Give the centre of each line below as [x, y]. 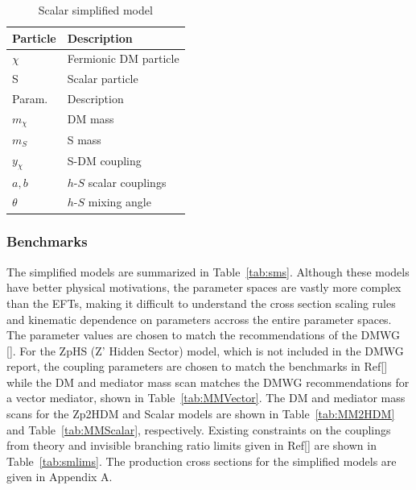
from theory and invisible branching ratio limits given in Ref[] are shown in [192, 445]
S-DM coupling [104, 161]
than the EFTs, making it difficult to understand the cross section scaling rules [201, 303]
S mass [84, 139]
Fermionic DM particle [123, 58]
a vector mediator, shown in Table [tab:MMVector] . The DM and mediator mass [206, 398]
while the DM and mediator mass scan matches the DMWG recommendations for [208, 382]
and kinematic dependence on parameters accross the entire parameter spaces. [199, 319]
